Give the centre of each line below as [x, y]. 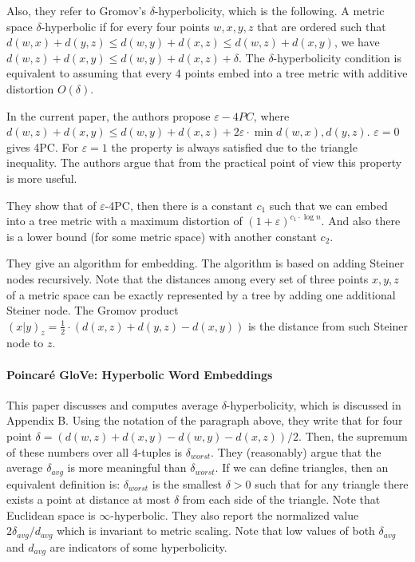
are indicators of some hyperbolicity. [138, 546]
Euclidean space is [51, 515]
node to [25, 343]
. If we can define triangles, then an [302, 467]
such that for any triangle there [332, 483]
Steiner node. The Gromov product [93, 310]
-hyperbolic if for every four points [125, 26]
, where [271, 115]
